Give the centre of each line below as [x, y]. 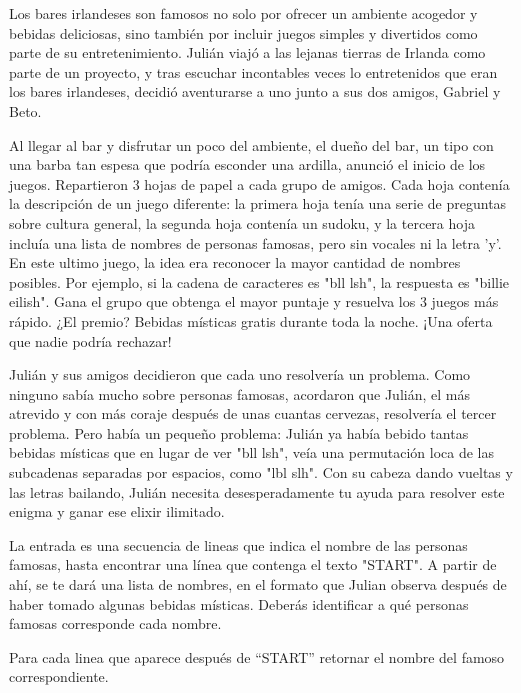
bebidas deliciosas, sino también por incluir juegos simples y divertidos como [243, 32]
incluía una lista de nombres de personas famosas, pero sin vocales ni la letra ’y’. [255, 242]
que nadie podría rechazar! [90, 340]
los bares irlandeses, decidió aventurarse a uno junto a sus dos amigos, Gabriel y [255, 91]
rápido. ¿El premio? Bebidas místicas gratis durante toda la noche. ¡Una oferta [251, 320]
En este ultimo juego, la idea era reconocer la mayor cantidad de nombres [235, 262]
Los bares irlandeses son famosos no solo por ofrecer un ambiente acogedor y [243, 13]
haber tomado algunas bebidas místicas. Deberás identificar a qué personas [239, 603]
